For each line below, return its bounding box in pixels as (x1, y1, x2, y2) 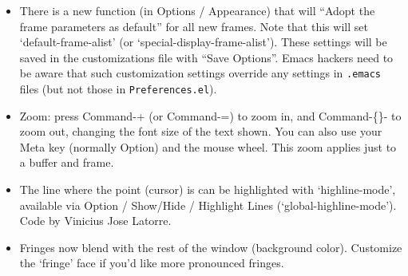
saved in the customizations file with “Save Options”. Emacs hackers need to (19, 49, 394, 65)
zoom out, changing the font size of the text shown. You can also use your (19, 123, 382, 140)
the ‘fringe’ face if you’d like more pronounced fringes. (19, 254, 284, 271)
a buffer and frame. (19, 154, 114, 171)
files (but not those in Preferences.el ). (19, 81, 217, 97)
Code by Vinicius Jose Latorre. (19, 212, 172, 229)
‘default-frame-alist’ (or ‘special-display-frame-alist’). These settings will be (19, 34, 387, 50)
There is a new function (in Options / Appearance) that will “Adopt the (19, 2, 375, 18)
